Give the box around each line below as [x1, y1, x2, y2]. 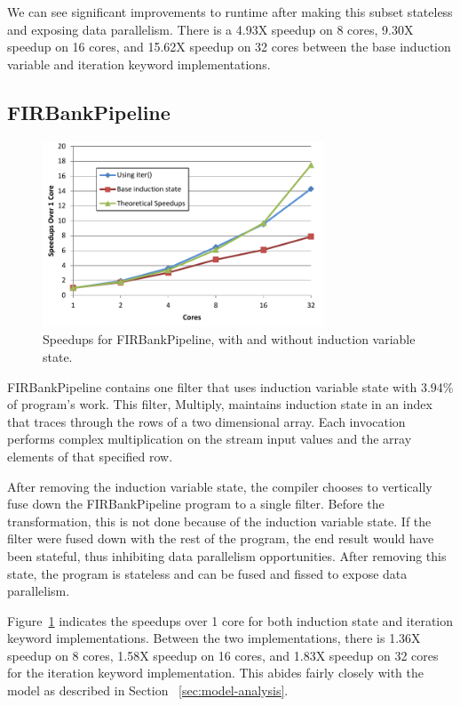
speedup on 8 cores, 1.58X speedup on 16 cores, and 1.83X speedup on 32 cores [7, 646, 439, 664]
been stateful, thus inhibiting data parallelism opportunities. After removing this [7, 546, 447, 565]
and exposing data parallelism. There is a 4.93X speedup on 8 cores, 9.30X [7, 20, 414, 38]
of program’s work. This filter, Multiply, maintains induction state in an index [7, 395, 432, 413]
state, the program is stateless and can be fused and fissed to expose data [7, 564, 408, 582]
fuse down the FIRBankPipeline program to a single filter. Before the [7, 494, 385, 513]
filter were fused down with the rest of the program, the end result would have [7, 529, 434, 548]
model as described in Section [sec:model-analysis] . [7, 681, 289, 700]
